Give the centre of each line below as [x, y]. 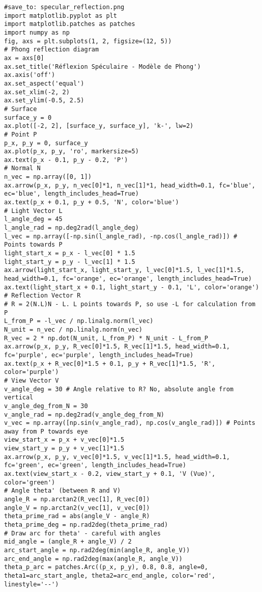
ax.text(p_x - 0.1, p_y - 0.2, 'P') [66, 160]
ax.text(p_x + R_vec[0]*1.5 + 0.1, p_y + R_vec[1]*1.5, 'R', [110, 364]
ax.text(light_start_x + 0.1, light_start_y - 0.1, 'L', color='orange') [132, 287]
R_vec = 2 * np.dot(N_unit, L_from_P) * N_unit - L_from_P [106, 338]
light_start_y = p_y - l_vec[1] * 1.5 [70, 262]
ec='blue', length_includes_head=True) [71, 194]
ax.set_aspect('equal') [44, 83]
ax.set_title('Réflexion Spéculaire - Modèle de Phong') [103, 66]
